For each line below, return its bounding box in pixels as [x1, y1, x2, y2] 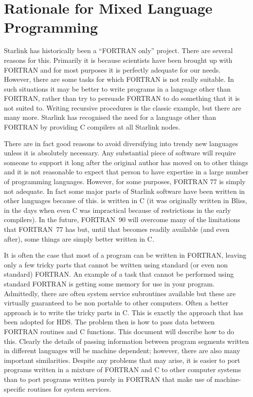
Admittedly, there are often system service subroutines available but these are [4, 288, 236, 298]
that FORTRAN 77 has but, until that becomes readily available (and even [4, 224, 230, 234]
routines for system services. [27, 383, 111, 394]
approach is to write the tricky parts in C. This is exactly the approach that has [4, 307, 243, 317]
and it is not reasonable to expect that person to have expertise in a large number [4, 167, 249, 177]
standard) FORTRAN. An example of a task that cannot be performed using [4, 269, 234, 279]
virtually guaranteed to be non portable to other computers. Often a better [4, 298, 229, 308]
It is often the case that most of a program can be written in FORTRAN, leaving [4, 250, 247, 260]
